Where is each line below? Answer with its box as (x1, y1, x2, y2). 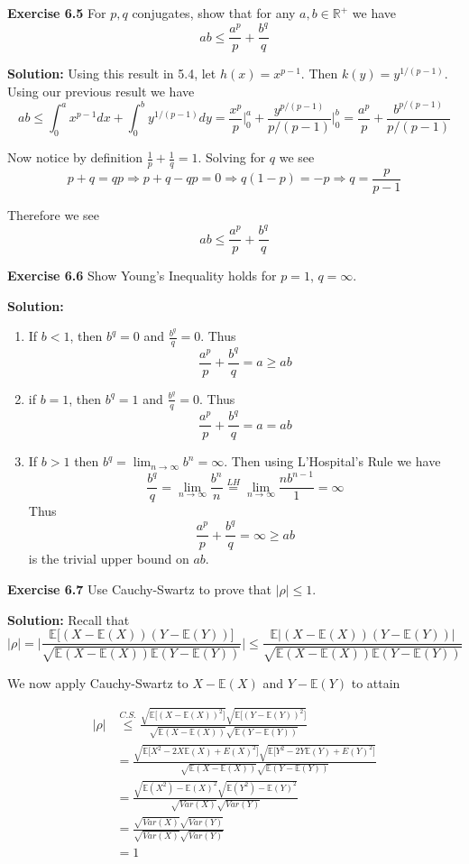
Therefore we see (7, 206, 100, 224)
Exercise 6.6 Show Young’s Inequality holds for (7, 266, 277, 285)
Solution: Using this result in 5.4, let (7, 64, 216, 83)
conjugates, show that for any (132, 4, 296, 22)
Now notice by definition (7, 148, 143, 167)
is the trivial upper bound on (28, 549, 189, 568)
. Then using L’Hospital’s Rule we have (224, 452, 441, 471)
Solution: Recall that (7, 610, 130, 629)
